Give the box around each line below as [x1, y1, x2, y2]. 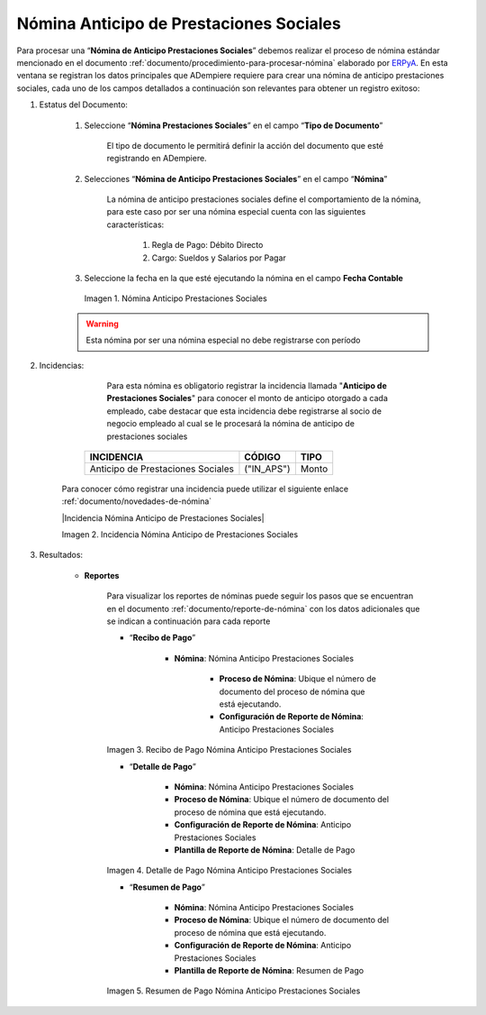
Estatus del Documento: [39, 99, 128, 110]
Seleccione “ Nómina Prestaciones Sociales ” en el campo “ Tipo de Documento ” [84, 120, 383, 131]
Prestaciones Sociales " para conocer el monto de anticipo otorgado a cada [106, 393, 389, 404]
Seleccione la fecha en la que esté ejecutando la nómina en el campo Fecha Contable [84, 273, 404, 284]
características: [106, 219, 165, 230]
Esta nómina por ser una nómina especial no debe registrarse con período [85, 334, 361, 346]
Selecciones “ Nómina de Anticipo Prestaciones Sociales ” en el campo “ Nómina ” [84, 173, 388, 184]
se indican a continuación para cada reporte [106, 616, 271, 626]
